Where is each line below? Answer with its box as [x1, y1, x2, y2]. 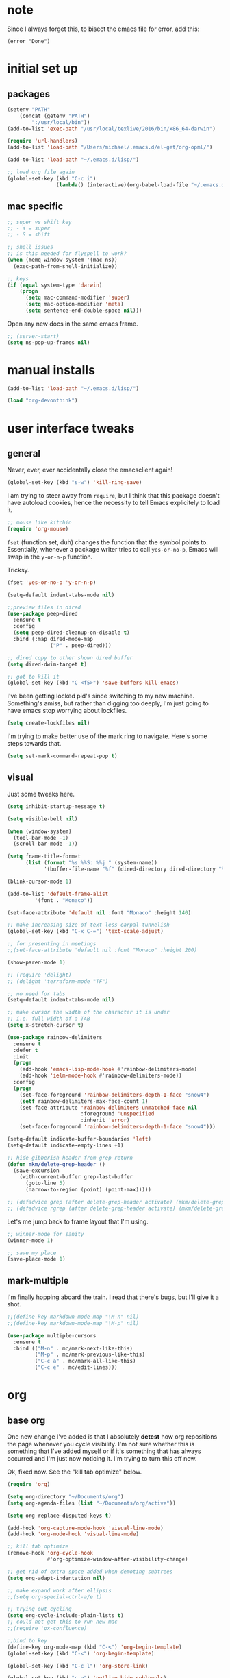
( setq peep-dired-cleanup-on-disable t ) [13, 629, 130, 636]
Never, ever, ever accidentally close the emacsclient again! [7, 465, 173, 474]
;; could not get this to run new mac [7, 1618, 118, 1626]
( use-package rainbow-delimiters [7, 1034, 103, 1041]
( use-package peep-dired [7, 610, 78, 617]
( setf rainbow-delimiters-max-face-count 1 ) [19, 1097, 149, 1105]
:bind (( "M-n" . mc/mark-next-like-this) [13, 1345, 133, 1352]
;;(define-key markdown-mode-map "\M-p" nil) [7, 1320, 139, 1326]
